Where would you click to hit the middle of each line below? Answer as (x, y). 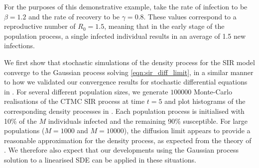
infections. (19, 45)
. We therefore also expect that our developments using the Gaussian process (121, 150)
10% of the (20, 121)
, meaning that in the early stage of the (164, 26)
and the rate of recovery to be (74, 16)
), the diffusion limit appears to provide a (187, 130)
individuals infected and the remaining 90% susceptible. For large (148, 121)
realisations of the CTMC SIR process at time (74, 101)
